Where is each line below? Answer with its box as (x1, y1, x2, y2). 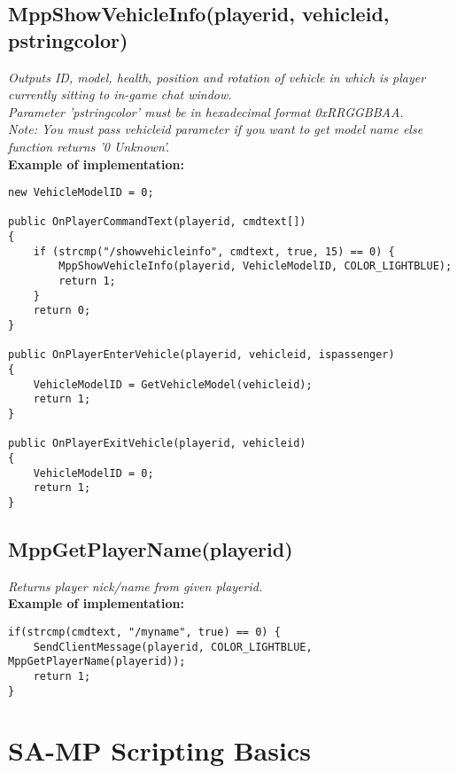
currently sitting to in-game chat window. (8, 85, 232, 104)
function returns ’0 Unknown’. (8, 137, 170, 155)
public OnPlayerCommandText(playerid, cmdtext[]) (8, 215, 306, 229)
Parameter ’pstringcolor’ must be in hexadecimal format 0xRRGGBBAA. (8, 102, 404, 121)
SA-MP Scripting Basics (8, 732, 311, 769)
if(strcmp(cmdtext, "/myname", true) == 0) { (8, 625, 281, 638)
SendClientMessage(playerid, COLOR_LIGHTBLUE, (33, 640, 313, 653)
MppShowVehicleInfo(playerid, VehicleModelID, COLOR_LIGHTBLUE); (58, 260, 453, 273)
